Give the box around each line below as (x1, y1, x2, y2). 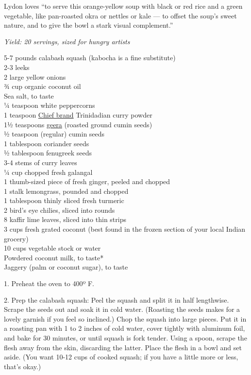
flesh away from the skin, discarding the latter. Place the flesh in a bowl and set (4, 342, 242, 352)
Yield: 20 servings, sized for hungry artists (4, 36, 130, 46)
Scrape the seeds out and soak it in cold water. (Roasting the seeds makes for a (4, 304, 240, 314)
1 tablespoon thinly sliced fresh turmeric (4, 195, 124, 205)
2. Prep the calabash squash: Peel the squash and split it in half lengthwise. (4, 294, 229, 305)
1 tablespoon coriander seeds (4, 138, 89, 148)
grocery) (4, 233, 29, 243)
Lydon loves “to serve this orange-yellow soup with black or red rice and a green (4, 1, 243, 11)
